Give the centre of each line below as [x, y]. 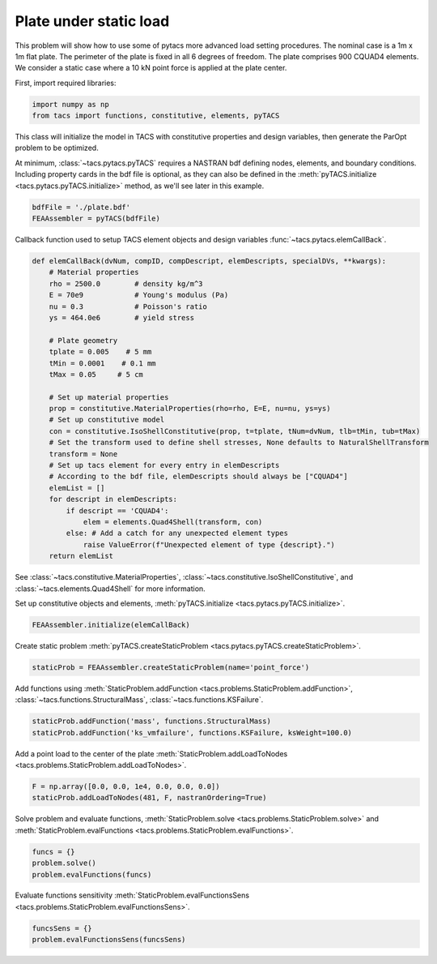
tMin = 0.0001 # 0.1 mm [103, 363]
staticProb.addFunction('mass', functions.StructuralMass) [151, 721]
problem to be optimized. [57, 148]
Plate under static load [92, 21]
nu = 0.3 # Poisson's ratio [128, 306]
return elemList [81, 556]
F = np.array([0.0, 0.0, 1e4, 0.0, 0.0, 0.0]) [126, 786]
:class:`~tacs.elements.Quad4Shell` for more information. [110, 589]
